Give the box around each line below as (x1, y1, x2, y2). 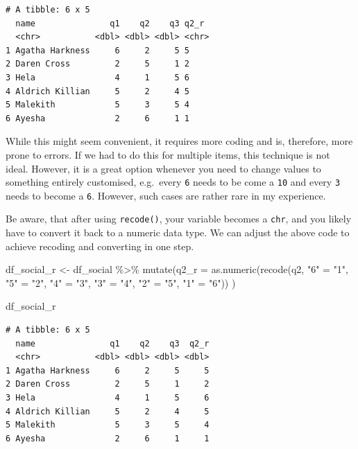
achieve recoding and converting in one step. (6, 238, 194, 253)
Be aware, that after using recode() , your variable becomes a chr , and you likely (6, 211, 352, 226)
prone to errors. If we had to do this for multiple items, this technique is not (6, 147, 330, 161)
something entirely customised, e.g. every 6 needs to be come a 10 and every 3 (6, 175, 341, 189)
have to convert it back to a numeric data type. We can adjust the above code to (6, 225, 350, 240)
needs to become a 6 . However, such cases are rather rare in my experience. (6, 188, 326, 202)
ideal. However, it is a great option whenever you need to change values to (6, 161, 321, 175)
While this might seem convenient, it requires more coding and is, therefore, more (6, 134, 353, 148)
